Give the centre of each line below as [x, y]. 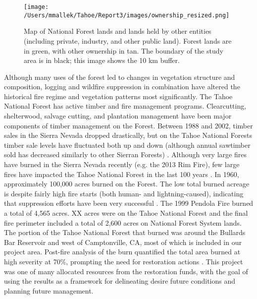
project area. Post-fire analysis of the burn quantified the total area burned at [122, 252]
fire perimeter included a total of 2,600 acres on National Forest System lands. [123, 222]
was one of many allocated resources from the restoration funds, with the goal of [126, 271]
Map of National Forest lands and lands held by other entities [118, 31]
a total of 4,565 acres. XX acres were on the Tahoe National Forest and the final [126, 213]
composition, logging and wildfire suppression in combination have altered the [122, 87]
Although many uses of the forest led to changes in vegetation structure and [120, 77]
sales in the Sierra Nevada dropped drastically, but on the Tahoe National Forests [128, 135]
